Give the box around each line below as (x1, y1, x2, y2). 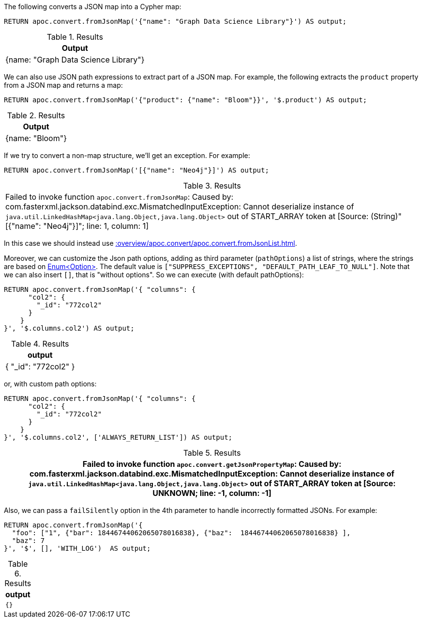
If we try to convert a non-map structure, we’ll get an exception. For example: (4, 151, 250, 159)
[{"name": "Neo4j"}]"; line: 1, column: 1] (5, 221, 149, 231)
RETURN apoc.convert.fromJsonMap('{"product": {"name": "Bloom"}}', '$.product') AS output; (4, 96, 367, 104)
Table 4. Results (11, 339, 69, 349)
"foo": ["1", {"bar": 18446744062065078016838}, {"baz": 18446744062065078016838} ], (12, 529, 351, 537)
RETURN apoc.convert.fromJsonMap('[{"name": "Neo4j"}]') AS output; (4, 166, 269, 174)
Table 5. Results (183, 448, 241, 458)
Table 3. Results (183, 181, 241, 191)
